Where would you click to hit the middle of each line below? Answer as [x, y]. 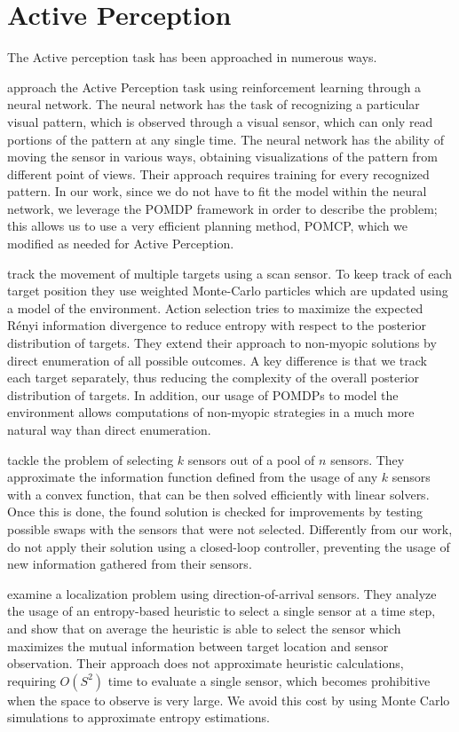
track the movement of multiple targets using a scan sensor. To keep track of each [229, 273]
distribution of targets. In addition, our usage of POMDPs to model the [203, 394]
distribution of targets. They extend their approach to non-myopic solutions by [222, 343]
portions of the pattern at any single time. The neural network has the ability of [226, 139]
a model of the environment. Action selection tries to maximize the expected [215, 307]
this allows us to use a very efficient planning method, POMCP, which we [208, 226]
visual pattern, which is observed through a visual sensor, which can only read [220, 121]
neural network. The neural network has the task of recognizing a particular [214, 104]
